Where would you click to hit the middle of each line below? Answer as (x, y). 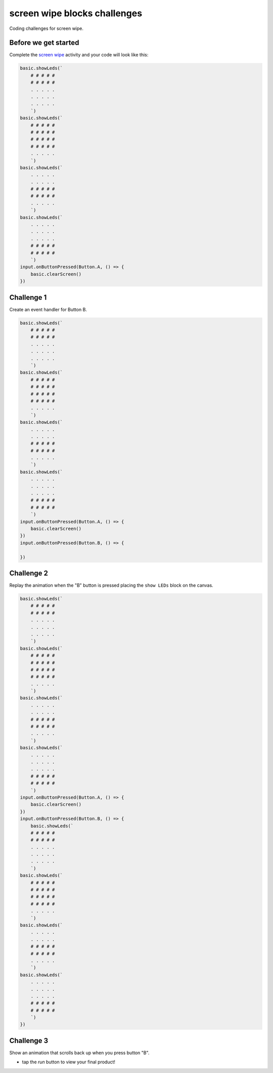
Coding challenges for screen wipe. (46, 28)
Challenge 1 (28, 297)
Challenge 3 (29, 1040)
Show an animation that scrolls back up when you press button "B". (79, 1053)
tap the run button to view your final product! (69, 1062)
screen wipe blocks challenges (76, 13)
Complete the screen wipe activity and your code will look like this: (79, 55)
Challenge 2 (29, 573)
